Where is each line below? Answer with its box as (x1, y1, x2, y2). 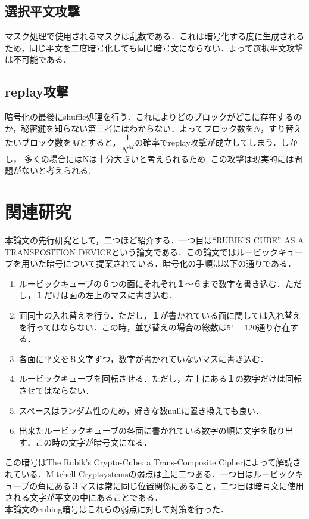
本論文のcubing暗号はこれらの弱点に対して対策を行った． (5, 502, 229, 515)
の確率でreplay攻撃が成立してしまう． (135, 136, 282, 149)
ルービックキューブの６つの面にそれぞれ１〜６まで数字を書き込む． (18, 277, 285, 289)
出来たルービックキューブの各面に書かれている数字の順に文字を (18, 424, 269, 437)
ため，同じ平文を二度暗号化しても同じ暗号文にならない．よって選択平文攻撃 (5, 41, 304, 54)
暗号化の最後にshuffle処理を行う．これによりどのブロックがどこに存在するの (5, 110, 302, 123)
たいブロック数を (5, 136, 71, 149)
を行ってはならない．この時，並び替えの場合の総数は (18, 320, 227, 333)
